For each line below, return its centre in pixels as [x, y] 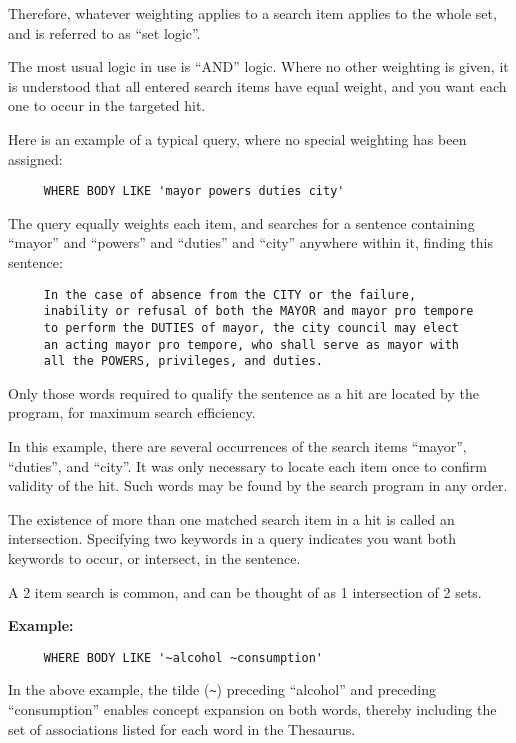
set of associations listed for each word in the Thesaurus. [182, 728]
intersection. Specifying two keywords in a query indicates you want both [232, 538]
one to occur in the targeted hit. [107, 105]
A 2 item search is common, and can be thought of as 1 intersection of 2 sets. [245, 591]
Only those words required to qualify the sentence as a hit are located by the [244, 392]
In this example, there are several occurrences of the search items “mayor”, [237, 446]
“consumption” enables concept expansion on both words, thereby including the [252, 709]
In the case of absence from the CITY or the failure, [230, 294]
